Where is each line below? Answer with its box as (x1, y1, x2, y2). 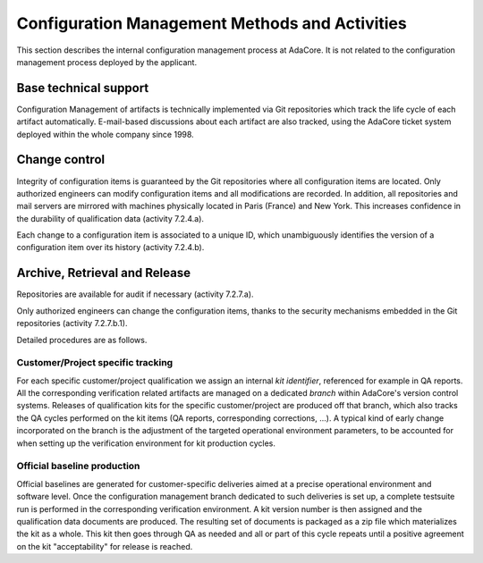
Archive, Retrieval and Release (16, 265, 191, 281)
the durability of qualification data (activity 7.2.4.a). (16, 213, 205, 223)
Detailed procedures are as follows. (16, 334, 148, 345)
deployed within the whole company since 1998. (16, 129, 194, 139)
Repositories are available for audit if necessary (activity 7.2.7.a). (16, 289, 254, 299)
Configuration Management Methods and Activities (16, 13, 407, 33)
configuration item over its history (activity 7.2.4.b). (16, 242, 205, 253)
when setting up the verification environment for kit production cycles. (16, 438, 276, 449)
